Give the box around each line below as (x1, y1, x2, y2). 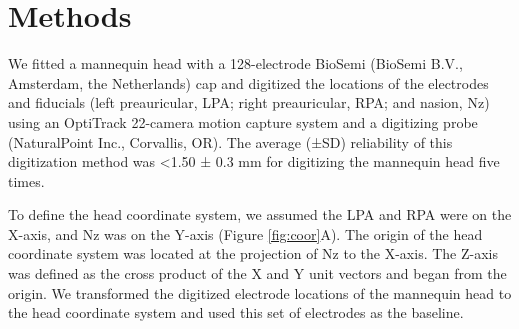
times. (8, 170, 45, 191)
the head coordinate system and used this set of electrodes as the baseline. (8, 302, 464, 323)
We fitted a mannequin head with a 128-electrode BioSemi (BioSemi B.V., (8, 53, 463, 74)
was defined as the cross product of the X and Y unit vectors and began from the (8, 263, 507, 284)
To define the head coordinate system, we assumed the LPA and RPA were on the (8, 204, 512, 225)
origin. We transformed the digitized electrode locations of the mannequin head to (8, 282, 512, 303)
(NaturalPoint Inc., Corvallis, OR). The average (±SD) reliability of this (8, 131, 453, 152)
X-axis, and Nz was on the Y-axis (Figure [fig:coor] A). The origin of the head (8, 223, 483, 244)
